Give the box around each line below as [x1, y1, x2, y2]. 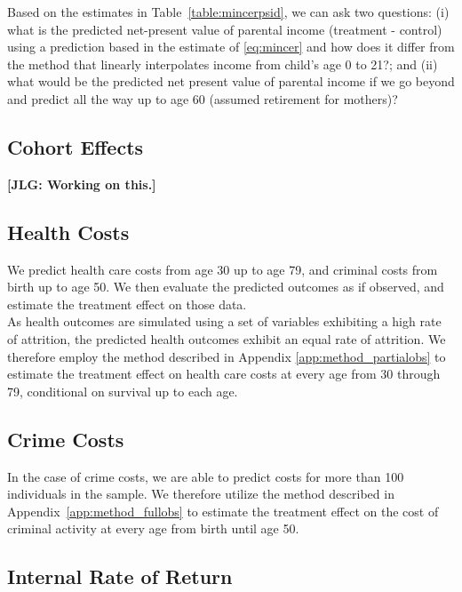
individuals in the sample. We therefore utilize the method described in [7, 484, 394, 503]
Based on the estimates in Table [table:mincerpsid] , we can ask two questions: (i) [7, 3, 450, 20]
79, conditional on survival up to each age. [7, 381, 238, 400]
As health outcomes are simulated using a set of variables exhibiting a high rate [7, 312, 442, 331]
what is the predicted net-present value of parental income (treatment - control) [7, 20, 442, 38]
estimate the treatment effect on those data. [7, 294, 247, 313]
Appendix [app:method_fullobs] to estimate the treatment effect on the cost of [7, 501, 439, 520]
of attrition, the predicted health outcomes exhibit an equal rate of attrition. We [7, 329, 446, 348]
